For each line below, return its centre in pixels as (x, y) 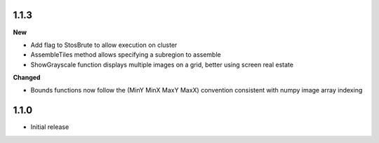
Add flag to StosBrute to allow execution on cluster (104, 45)
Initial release (50, 127)
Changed (27, 78)
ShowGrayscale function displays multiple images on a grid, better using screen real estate (162, 64)
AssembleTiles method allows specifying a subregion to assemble (126, 55)
